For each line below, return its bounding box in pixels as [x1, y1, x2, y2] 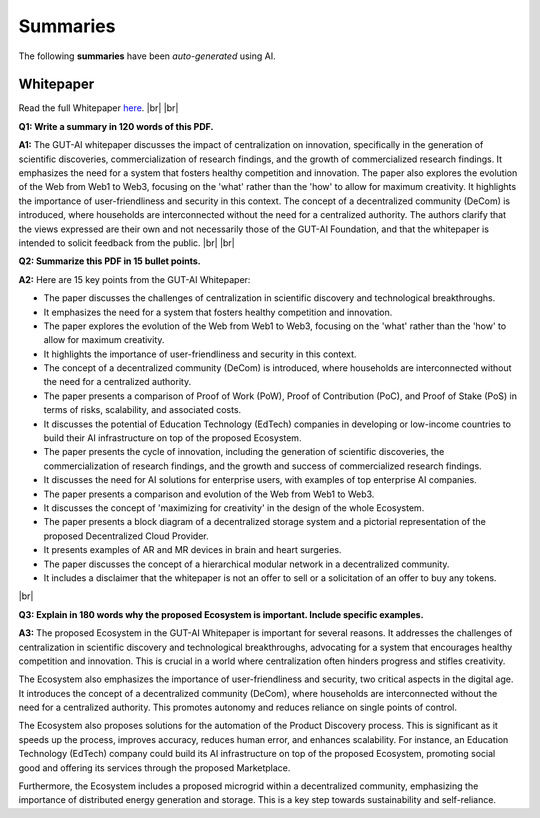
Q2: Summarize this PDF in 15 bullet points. [18, 255, 201, 267]
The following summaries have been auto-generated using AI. [18, 50, 276, 62]
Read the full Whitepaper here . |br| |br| [18, 102, 179, 114]
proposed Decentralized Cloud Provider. [43, 530, 209, 542]
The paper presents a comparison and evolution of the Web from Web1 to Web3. [43, 488, 375, 500]
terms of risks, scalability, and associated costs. [43, 404, 242, 416]
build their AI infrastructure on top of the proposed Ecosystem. [43, 432, 302, 444]
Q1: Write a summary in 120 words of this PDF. [18, 120, 214, 132]
